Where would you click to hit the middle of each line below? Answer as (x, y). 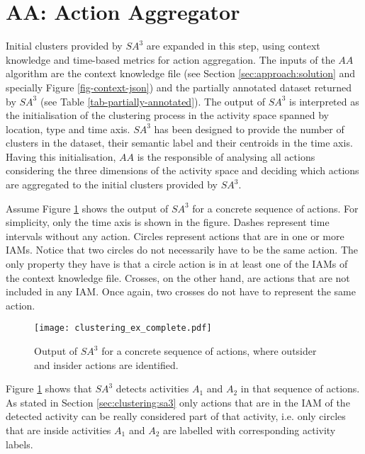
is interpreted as (324, 101)
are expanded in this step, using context (233, 46)
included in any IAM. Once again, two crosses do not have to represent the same (181, 291)
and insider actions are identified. (106, 364)
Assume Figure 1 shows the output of (87, 208)
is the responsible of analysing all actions (226, 156)
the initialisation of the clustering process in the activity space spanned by (167, 115)
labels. (19, 444)
